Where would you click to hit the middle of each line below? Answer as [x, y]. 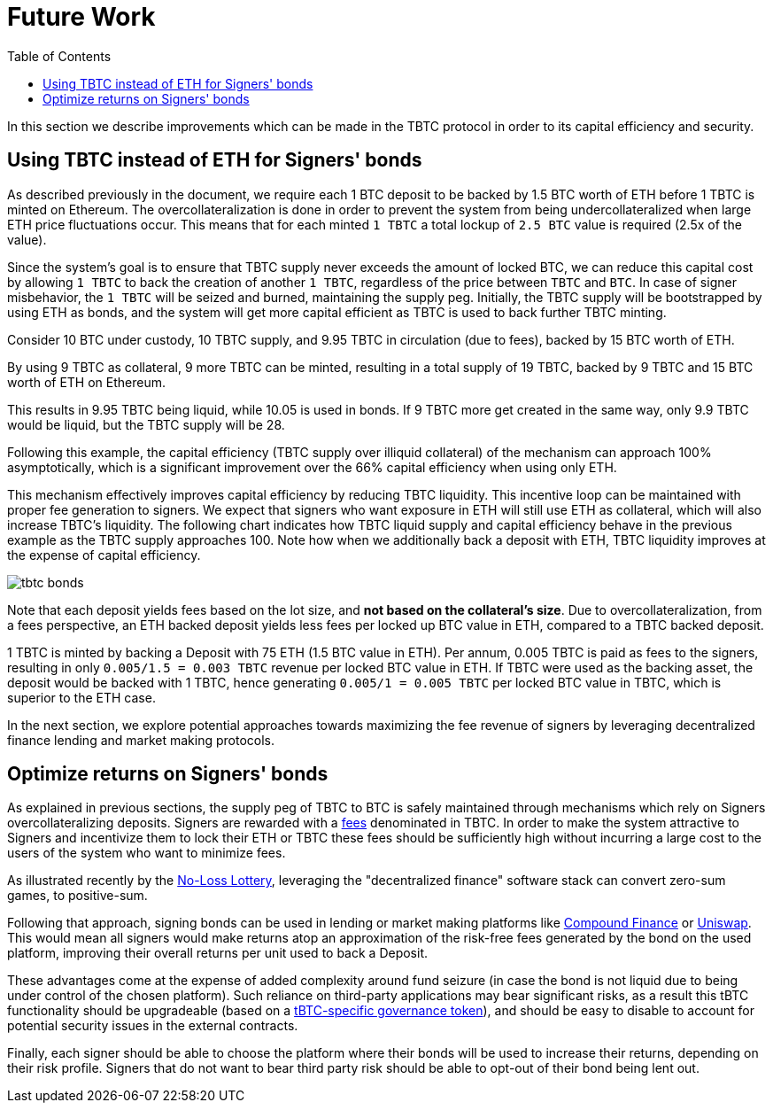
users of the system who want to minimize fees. [147, 853]
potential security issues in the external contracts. [153, 1026]
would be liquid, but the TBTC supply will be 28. [146, 424]
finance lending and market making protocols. [141, 740]
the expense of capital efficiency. [104, 555]
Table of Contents [59, 56]
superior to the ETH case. [81, 697]
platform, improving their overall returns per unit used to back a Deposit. [218, 953]
